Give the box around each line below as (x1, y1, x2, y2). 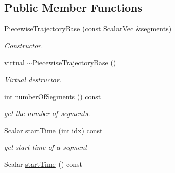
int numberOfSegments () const (4, 91, 101, 101)
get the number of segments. (4, 108, 90, 119)
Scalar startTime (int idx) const (4, 125, 103, 135)
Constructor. (4, 40, 43, 50)
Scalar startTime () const (4, 158, 83, 169)
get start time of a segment (4, 142, 87, 152)
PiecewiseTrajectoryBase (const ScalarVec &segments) (4, 23, 172, 34)
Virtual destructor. (4, 74, 62, 84)
